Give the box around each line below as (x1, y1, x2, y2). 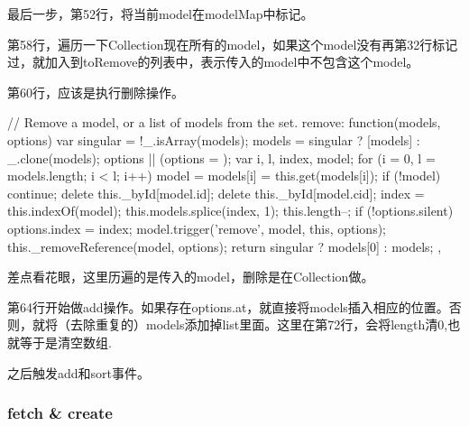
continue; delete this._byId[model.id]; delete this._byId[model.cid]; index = (7, 183, 425, 202)
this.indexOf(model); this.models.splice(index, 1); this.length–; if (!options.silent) (7, 201, 454, 220)
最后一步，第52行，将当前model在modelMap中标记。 (7, 5, 314, 23)
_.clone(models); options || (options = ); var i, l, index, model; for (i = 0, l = (7, 148, 436, 167)
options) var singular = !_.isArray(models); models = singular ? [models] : (7, 130, 420, 149)
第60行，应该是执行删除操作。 (7, 82, 184, 101)
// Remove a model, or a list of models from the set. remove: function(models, (7, 113, 441, 132)
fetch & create (7, 402, 113, 424)
